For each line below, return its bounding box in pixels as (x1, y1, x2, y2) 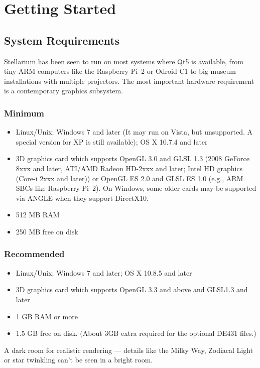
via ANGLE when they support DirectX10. (16, 192, 149, 203)
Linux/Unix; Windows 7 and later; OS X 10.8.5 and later (16, 267, 192, 278)
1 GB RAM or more (16, 311, 78, 321)
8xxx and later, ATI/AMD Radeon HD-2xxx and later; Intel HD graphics (16, 163, 243, 173)
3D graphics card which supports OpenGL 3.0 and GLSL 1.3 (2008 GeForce (16, 153, 250, 164)
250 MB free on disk (16, 226, 78, 236)
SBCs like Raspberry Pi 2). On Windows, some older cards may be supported (16, 183, 256, 193)
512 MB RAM (16, 209, 60, 220)
